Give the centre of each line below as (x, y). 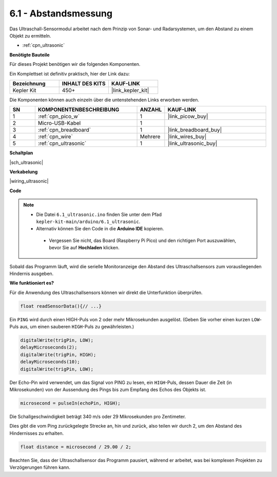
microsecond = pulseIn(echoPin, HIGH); (70, 403)
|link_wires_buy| (187, 137)
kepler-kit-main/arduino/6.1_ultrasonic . (88, 222)
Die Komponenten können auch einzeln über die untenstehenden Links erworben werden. (104, 100)
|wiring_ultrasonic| (29, 181)
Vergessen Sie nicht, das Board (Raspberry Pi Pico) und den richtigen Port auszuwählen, (143, 240)
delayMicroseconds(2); (49, 347)
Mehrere (150, 137)
